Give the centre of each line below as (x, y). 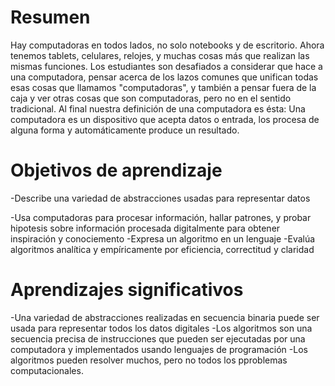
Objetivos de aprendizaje (116, 170)
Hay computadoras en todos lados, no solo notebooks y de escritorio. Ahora (167, 45)
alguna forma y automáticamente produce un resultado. (125, 130)
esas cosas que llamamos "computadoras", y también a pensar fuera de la (163, 87)
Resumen (50, 17)
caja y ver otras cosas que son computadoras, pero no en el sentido (151, 98)
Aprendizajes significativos (127, 290)
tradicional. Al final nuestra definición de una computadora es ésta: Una (158, 108)
